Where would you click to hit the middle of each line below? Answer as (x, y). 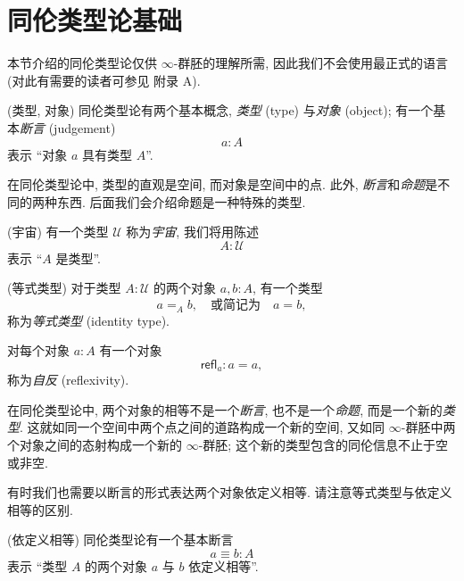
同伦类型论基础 (95, 20)
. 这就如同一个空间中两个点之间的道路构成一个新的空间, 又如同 (203, 427)
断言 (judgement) (68, 127)
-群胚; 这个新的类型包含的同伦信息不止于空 (323, 444)
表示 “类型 (37, 565)
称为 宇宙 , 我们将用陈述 (192, 232)
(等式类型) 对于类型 (64, 288)
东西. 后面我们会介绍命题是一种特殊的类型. (181, 201)
